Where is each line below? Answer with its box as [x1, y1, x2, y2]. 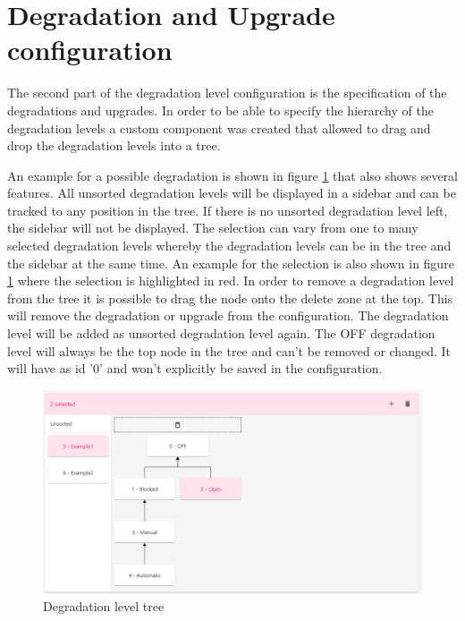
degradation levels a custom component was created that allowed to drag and [7, 118, 431, 137]
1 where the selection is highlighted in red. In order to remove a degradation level [7, 271, 454, 290]
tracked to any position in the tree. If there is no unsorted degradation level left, [7, 200, 448, 219]
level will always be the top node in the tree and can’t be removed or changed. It [7, 341, 451, 360]
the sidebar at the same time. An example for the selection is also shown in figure [7, 253, 454, 272]
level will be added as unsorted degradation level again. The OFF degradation [7, 324, 435, 343]
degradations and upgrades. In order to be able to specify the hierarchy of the [7, 100, 434, 119]
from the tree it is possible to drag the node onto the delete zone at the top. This [7, 288, 453, 307]
